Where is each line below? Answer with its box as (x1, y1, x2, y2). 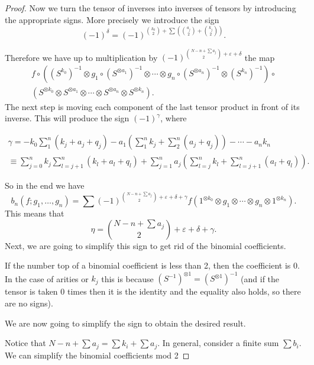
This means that (5, 207, 64, 219)
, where (160, 112, 187, 124)
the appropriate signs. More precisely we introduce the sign (5, 13, 219, 25)
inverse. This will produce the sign (5, 112, 130, 124)
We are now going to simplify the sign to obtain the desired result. (5, 316, 246, 329)
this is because (101, 272, 154, 285)
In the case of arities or (5, 272, 89, 285)
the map (244, 51, 275, 63)
